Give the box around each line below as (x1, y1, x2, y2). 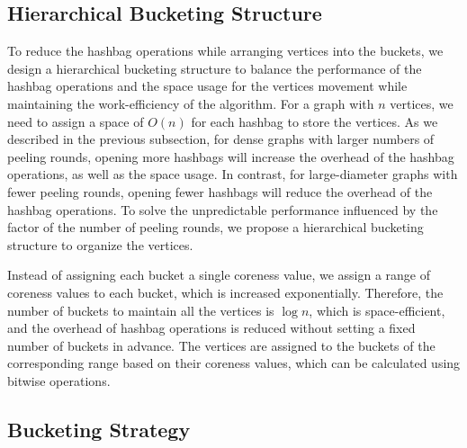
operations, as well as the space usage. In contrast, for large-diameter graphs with (7, 165, 458, 184)
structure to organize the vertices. (7, 235, 193, 254)
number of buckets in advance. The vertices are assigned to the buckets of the (7, 336, 436, 354)
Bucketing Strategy (7, 415, 191, 443)
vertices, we (390, 94, 454, 112)
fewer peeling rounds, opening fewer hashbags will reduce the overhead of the (7, 182, 433, 201)
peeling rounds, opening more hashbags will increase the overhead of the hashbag (7, 147, 454, 166)
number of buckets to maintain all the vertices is (7, 300, 274, 319)
